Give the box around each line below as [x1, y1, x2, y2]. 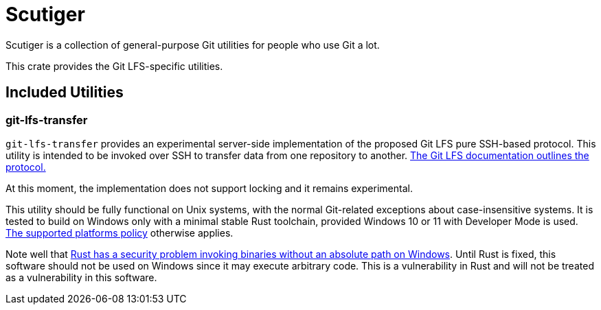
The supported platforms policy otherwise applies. [5, 226, 234, 239]
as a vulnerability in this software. [5, 271, 157, 283]
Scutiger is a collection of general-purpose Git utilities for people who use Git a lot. [5, 38, 380, 51]
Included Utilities [5, 84, 124, 102]
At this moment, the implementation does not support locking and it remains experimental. [5, 182, 413, 194]
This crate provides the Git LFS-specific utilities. [5, 60, 223, 72]
